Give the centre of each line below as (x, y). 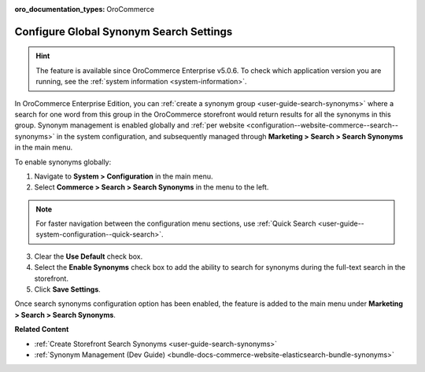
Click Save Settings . (68, 289)
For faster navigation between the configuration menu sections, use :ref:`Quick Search (176, 223)
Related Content (42, 330)
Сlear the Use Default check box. (89, 256)
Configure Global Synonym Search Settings (124, 31)
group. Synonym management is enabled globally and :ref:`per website (129, 125)
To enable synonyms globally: (63, 162)
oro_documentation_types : (60, 9)
